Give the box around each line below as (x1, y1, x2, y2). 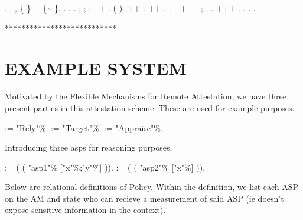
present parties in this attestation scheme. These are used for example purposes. (5, 101, 295, 114)
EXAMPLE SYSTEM (5, 56, 187, 80)
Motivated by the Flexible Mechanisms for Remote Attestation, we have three (5, 90, 287, 102)
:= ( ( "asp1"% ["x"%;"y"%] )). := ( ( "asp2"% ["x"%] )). (5, 161, 206, 173)
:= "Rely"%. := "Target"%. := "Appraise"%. (5, 121, 163, 134)
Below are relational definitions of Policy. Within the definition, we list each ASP (5, 181, 299, 193)
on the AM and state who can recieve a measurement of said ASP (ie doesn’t (5, 192, 284, 204)
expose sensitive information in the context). (5, 204, 166, 216)
